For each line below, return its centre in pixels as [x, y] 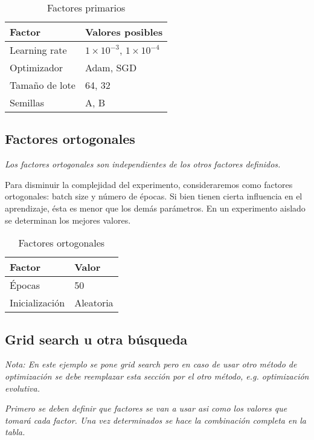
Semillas [27, 102]
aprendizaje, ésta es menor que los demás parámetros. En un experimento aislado [155, 208]
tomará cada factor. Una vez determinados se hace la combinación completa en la [156, 420]
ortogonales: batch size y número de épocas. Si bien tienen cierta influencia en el [154, 196]
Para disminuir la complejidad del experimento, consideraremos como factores [149, 184]
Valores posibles [124, 32]
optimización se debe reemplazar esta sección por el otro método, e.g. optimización [157, 376]
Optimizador [37, 67]
